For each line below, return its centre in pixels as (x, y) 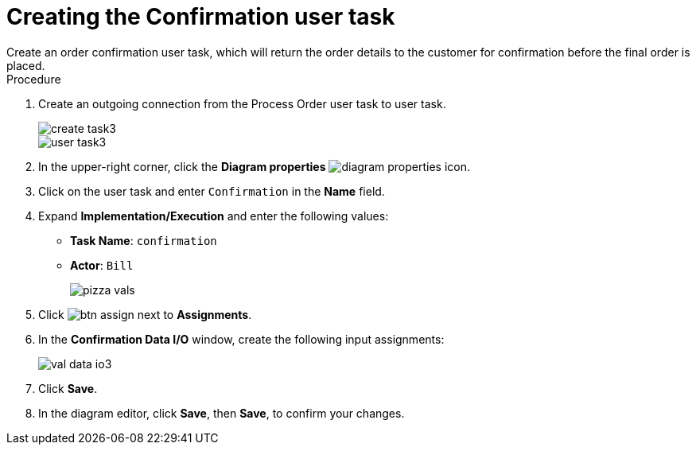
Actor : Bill (102, 265)
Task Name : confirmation (144, 240)
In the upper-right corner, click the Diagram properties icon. (254, 166)
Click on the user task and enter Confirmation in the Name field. (212, 191)
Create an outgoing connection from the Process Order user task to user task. (242, 103)
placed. (26, 65)
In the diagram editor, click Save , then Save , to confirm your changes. (222, 413)
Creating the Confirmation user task (201, 17)
